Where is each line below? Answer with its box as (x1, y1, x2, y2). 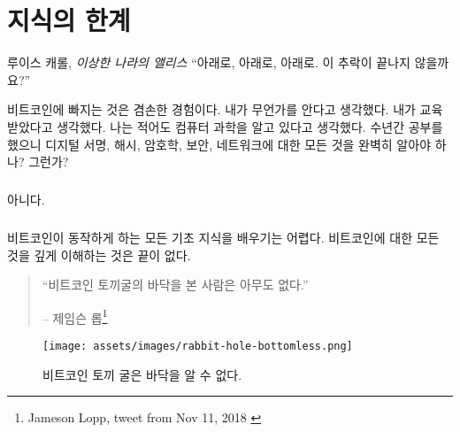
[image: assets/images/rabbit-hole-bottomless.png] (42, 340, 353, 353)
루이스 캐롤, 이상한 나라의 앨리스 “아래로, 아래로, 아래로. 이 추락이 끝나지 (7, 53, 410, 72)
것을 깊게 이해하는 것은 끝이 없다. (7, 245, 191, 264)
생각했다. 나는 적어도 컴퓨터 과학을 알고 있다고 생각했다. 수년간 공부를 (57, 117, 443, 135)
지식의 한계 (7, 2, 131, 38)
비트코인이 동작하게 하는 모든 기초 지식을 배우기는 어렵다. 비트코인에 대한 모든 (7, 228, 440, 247)
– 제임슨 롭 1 (42, 305, 108, 327)
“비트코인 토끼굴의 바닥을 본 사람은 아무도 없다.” (42, 275, 309, 294)
